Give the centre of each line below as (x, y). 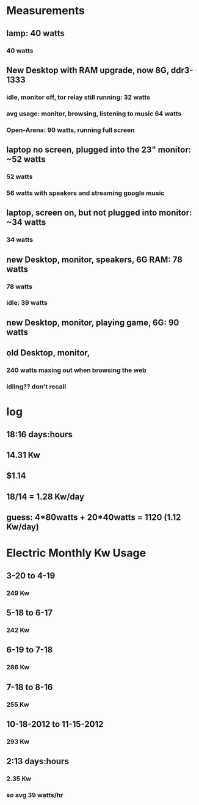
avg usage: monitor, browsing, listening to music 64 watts (94, 114)
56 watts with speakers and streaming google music (85, 193)
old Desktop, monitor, (48, 353)
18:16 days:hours (40, 434)
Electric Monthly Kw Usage (76, 553)
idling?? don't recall (36, 387)
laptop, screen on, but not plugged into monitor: (99, 213)
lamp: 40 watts (36, 33)
